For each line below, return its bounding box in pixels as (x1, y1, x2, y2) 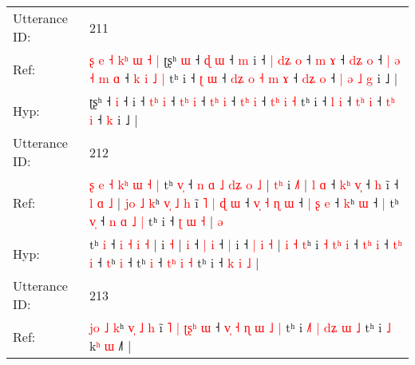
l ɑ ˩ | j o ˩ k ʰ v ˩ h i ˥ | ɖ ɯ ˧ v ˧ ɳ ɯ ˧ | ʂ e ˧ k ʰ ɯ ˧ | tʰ (89, 193, 399, 212)
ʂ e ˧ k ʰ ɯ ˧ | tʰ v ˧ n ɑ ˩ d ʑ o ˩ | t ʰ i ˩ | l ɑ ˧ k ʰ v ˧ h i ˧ (89, 175, 399, 193)
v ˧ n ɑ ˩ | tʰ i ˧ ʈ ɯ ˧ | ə (89, 212, 223, 230)
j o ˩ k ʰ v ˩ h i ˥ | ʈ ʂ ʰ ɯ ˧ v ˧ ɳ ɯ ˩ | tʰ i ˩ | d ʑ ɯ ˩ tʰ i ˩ (89, 318, 391, 336)
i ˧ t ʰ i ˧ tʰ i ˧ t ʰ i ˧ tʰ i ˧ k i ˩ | (89, 253, 259, 272)
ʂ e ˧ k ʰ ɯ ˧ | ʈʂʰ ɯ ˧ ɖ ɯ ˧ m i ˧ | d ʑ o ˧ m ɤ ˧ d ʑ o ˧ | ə (89, 50, 401, 69)
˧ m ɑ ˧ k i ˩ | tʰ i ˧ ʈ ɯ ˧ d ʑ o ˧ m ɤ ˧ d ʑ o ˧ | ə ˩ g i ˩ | (89, 69, 398, 87)
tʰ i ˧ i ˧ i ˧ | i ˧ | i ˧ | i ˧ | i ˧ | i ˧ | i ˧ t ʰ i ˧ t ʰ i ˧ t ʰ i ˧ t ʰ (89, 235, 402, 253)
